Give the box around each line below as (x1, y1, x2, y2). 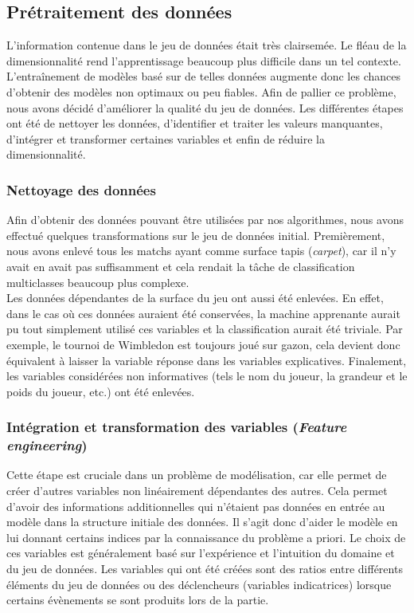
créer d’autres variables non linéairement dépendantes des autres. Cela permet (6, 482, 388, 499)
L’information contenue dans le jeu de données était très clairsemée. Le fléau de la (6, 37, 407, 53)
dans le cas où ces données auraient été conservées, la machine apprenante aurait (6, 305, 400, 321)
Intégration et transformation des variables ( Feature (6, 417, 347, 437)
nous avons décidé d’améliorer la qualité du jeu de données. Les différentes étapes (6, 99, 404, 116)
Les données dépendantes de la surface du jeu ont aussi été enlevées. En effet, (6, 289, 384, 306)
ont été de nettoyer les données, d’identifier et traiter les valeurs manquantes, (6, 115, 383, 132)
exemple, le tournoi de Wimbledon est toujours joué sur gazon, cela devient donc (6, 336, 400, 352)
